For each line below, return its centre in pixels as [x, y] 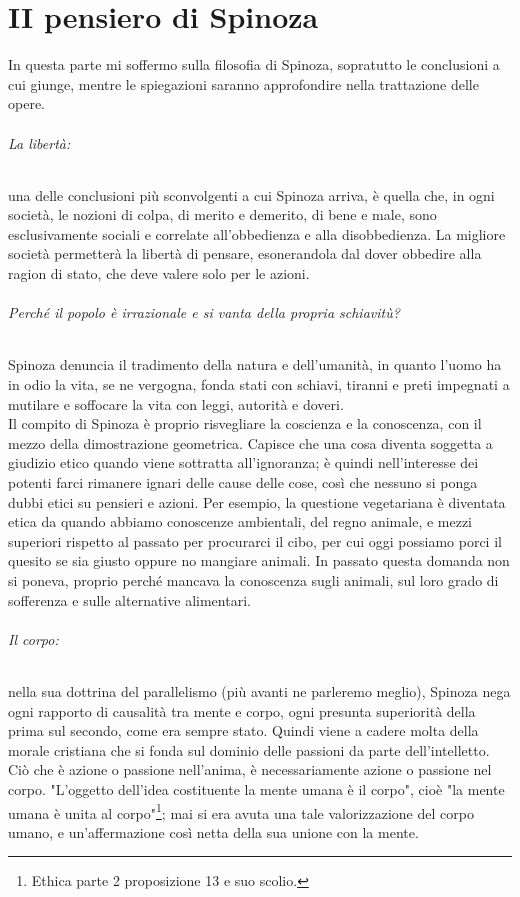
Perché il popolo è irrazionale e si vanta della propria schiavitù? [204, 312]
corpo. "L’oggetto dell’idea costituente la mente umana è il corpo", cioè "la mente [256, 788]
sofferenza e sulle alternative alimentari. [129, 599]
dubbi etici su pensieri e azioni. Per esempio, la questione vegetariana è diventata [257, 501]
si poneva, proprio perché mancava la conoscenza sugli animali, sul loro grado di [253, 580]
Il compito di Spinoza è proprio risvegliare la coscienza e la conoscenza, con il [245, 423]
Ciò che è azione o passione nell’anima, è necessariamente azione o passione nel [250, 769]
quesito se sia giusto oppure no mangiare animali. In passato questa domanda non [259, 560]
